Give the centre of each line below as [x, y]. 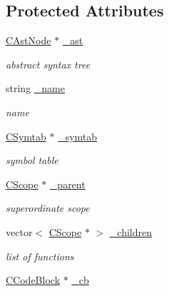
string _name [35, 88]
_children [131, 231]
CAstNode [29, 40]
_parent [67, 184]
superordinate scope [48, 208]
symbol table [32, 160]
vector [19, 231]
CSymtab [26, 136]
